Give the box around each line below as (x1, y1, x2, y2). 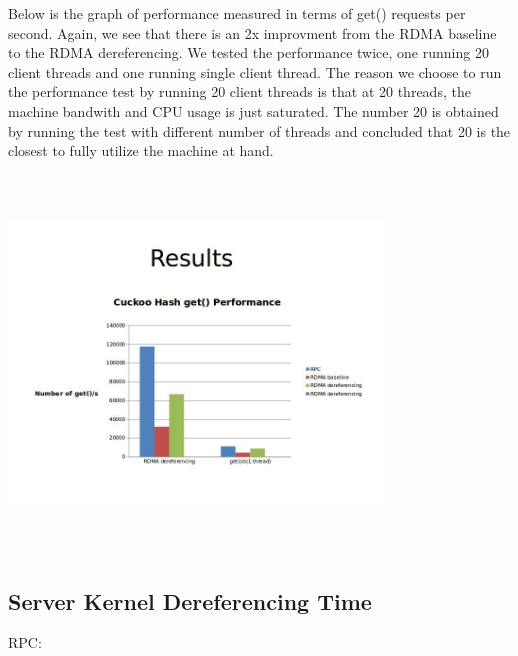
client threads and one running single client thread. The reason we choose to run (8, 61, 502, 82)
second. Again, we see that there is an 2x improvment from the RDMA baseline (8, 22, 497, 43)
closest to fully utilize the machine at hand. (8, 140, 274, 161)
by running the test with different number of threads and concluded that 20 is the (8, 120, 511, 141)
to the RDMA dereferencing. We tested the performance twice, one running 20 (8, 42, 489, 63)
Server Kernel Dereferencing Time (8, 585, 372, 616)
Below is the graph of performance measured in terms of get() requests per (8, 3, 466, 23)
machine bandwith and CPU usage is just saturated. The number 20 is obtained (8, 100, 499, 121)
